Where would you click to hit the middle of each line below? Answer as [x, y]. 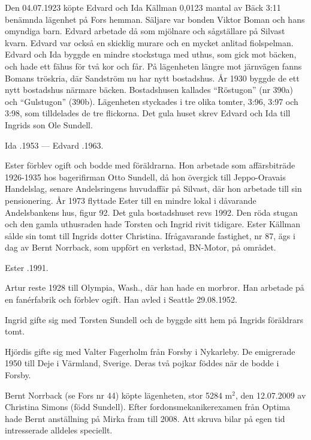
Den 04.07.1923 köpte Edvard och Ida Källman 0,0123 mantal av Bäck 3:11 [143, 7]
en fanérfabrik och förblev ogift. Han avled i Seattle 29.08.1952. [121, 299]
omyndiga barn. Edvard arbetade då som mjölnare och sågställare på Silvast [145, 31]
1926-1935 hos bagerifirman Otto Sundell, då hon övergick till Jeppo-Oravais [145, 177]
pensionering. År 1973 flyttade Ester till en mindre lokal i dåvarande [131, 200]
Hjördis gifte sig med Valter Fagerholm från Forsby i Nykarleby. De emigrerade [150, 351]
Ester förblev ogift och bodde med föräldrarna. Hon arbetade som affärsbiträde [150, 165]
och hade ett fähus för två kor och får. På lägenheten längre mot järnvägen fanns [153, 66]
